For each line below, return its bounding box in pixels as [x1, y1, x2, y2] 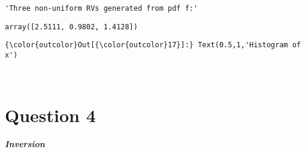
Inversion [5, 138, 45, 150]
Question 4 [5, 103, 96, 127]
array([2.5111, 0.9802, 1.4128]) [5, 22, 138, 31]
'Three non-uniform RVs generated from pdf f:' [5, 4, 198, 13]
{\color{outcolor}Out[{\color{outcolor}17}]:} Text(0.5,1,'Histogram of [5, 41, 301, 50]
